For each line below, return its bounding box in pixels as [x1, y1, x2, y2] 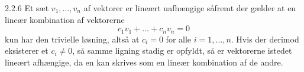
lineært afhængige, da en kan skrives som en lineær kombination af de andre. [5, 55, 283, 68]
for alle [166, 32, 192, 45]
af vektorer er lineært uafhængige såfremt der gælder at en [83, 2, 296, 14]
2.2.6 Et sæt [5, 2, 49, 14]
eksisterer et [5, 44, 48, 57]
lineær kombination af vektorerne [5, 13, 125, 25]
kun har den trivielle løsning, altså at [5, 32, 140, 45]
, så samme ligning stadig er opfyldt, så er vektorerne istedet [72, 44, 292, 57]
